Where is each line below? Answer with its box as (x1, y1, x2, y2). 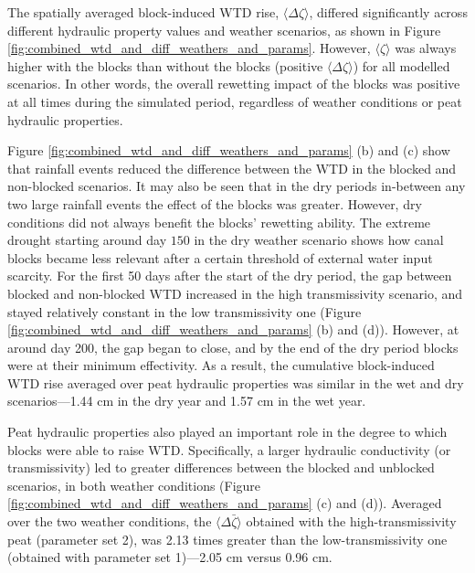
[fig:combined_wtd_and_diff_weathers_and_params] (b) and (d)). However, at (7, 320, 459, 339)
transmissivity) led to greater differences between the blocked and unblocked (7, 458, 435, 477)
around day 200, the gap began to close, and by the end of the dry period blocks (7, 337, 459, 356)
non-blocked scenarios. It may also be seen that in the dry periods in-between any (7, 176, 466, 196)
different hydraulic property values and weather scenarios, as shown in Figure (7, 20, 441, 39)
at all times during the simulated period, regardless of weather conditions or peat (7, 91, 462, 111)
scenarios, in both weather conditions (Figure (7, 475, 261, 494)
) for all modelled (353, 56, 450, 75)
